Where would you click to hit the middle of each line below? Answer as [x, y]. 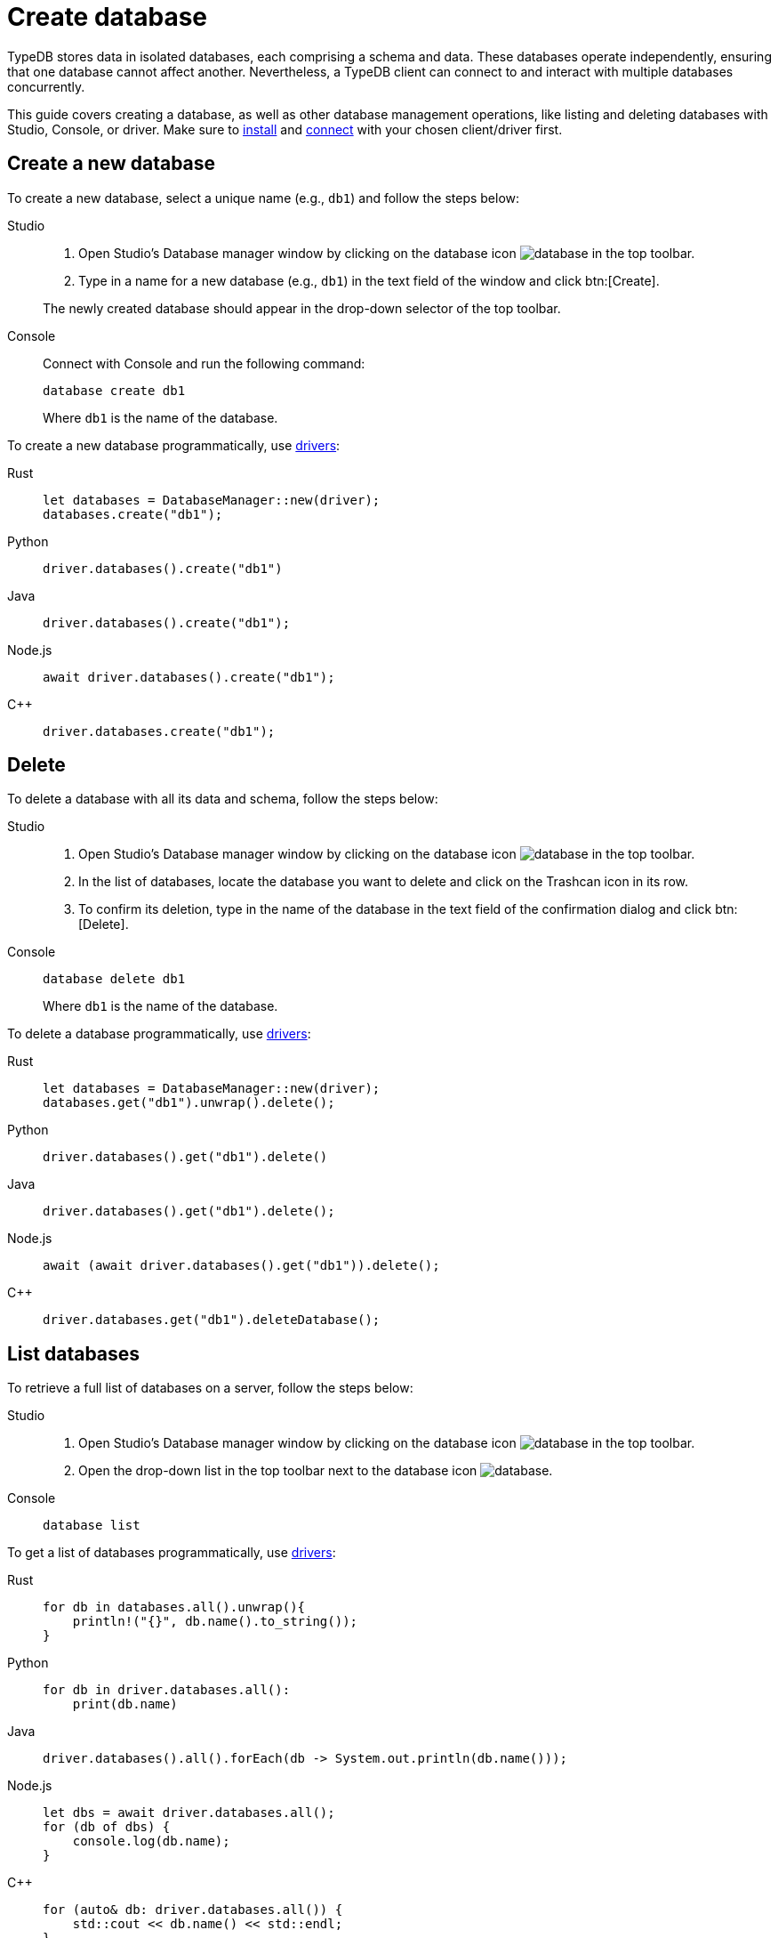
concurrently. [46, 86]
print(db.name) [125, 1704]
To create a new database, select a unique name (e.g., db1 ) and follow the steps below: [264, 198]
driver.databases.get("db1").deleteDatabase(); [212, 1320]
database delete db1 [114, 979]
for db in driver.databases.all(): [167, 1690]
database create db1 [114, 390]
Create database [108, 17]
